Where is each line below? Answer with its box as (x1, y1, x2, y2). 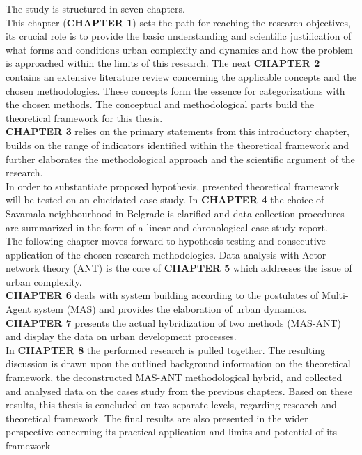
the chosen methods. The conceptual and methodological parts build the (6, 97, 315, 111)
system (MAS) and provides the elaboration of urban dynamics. (34, 302, 307, 316)
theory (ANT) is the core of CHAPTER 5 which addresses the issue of (42, 261, 352, 275)
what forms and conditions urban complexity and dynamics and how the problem (6, 42, 353, 56)
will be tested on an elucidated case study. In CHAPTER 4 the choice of (6, 192, 324, 207)
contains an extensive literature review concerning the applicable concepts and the (6, 69, 356, 84)
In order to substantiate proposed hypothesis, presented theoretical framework (6, 178, 340, 193)
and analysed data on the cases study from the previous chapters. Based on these (6, 383, 352, 398)
